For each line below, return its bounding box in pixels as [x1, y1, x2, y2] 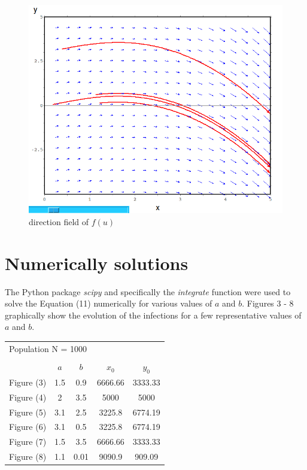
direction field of [29, 215, 89, 228]
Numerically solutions [5, 250, 189, 275]
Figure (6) [9, 420, 47, 433]
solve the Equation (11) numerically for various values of [5, 297, 212, 310]
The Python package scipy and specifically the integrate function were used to [5, 285, 291, 298]
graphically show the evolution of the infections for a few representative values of [5, 308, 302, 321]
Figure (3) [9, 375, 47, 388]
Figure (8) [9, 450, 47, 463]
